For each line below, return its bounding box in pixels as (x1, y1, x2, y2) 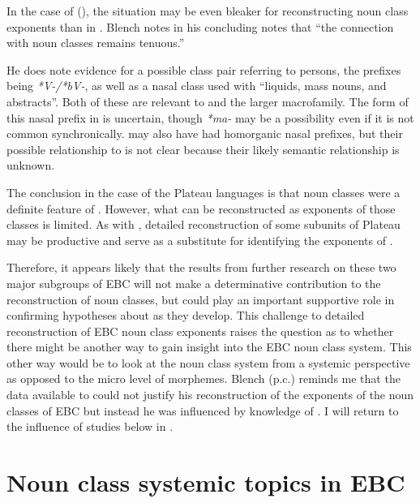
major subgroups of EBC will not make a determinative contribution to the (6, 274, 381, 291)
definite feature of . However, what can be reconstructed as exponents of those (6, 200, 396, 217)
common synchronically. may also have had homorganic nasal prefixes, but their (6, 125, 403, 142)
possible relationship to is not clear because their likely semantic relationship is (6, 140, 400, 157)
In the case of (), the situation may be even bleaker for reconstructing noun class (6, 2, 409, 19)
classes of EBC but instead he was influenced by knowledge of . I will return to (6, 402, 399, 419)
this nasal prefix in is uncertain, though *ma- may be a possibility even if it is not (6, 109, 414, 126)
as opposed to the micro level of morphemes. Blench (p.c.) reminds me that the (6, 370, 401, 387)
